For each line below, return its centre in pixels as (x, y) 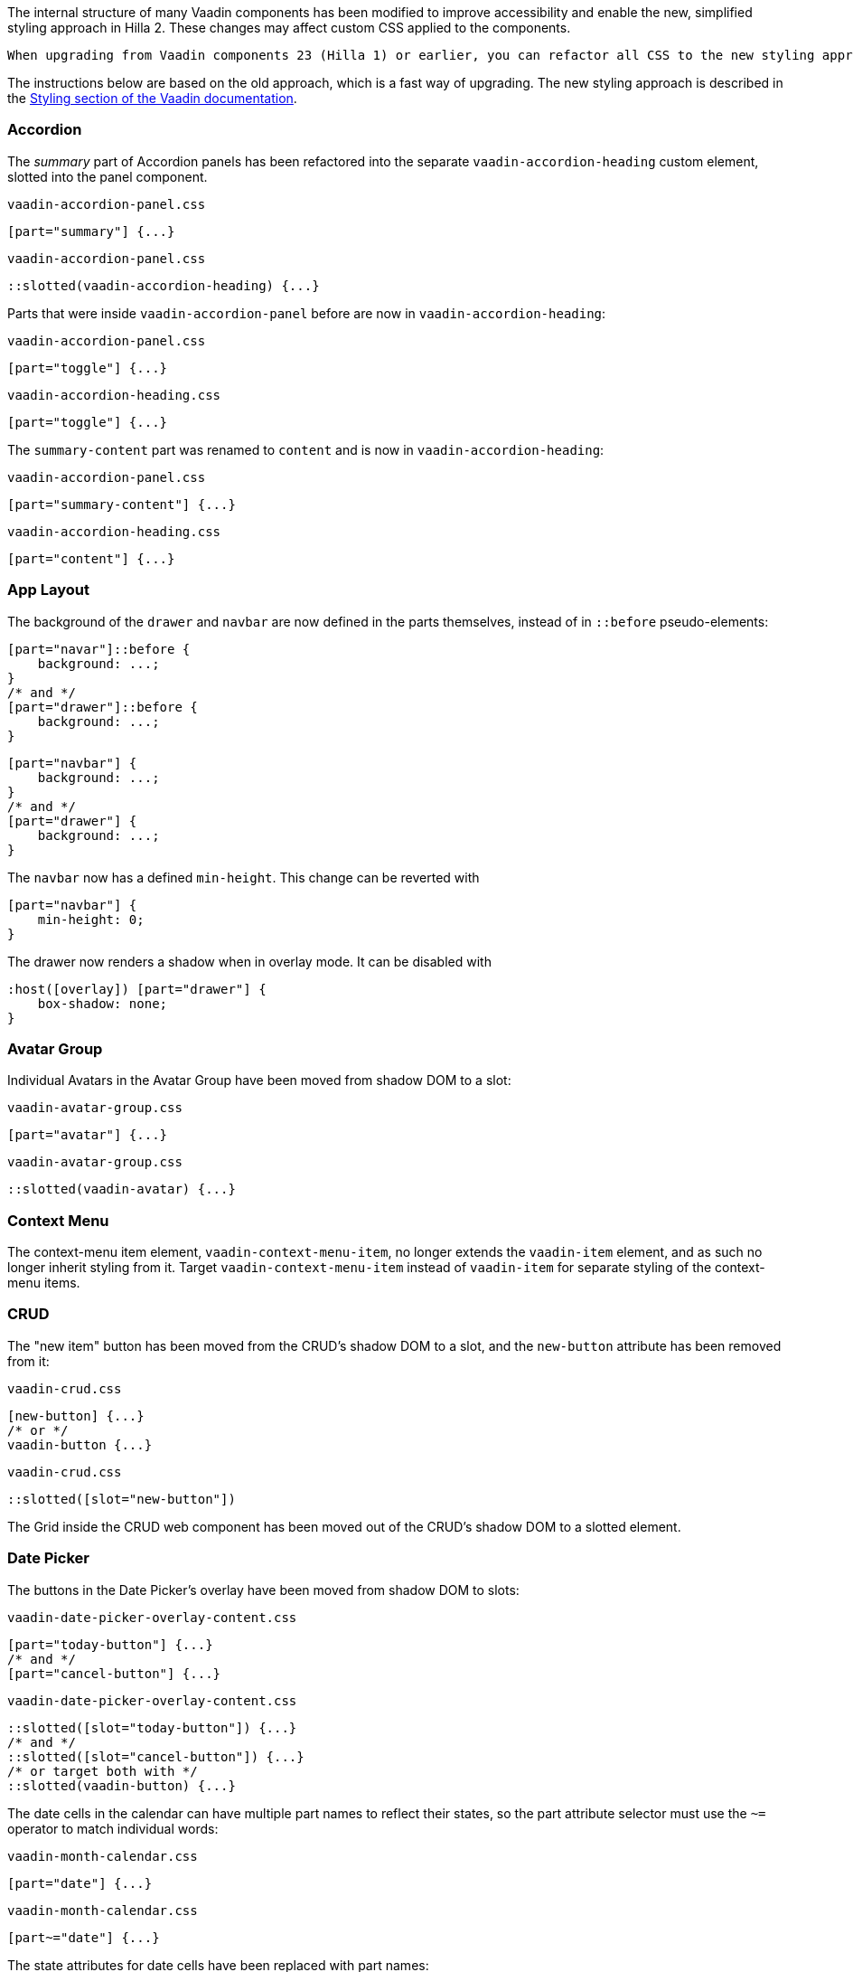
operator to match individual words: (113, 1828)
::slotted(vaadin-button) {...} (122, 1785)
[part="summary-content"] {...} (122, 504)
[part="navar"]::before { (99, 649)
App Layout (48, 590)
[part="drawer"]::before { (103, 707)
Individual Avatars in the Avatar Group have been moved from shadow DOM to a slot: (259, 1080)
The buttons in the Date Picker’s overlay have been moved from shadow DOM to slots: (263, 1590)
